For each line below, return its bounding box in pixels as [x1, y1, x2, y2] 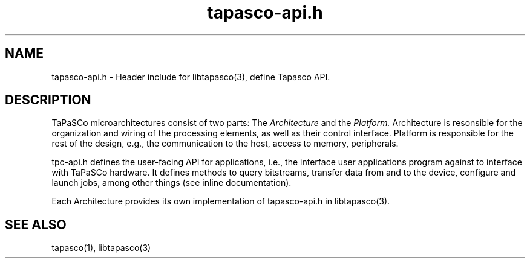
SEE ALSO [5, 217, 67, 232]
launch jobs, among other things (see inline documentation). [51, 177, 292, 188]
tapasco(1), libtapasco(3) [51, 242, 151, 253]
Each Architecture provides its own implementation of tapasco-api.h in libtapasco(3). [51, 196, 390, 207]
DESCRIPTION [5, 92, 91, 108]
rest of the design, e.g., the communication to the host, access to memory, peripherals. [51, 138, 399, 149]
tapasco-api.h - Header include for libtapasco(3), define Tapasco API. [51, 71, 330, 82]
